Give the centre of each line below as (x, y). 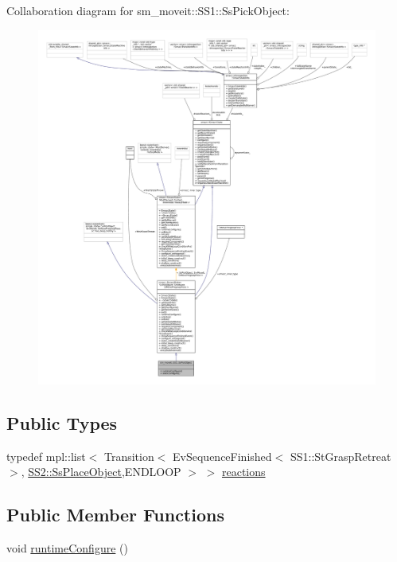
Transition (129, 456)
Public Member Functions (115, 515)
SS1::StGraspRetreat (341, 456)
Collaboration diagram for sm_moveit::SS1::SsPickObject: (148, 10)
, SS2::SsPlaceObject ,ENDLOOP (101, 472)
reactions (243, 472)
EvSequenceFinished (222, 456)
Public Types (62, 422)
